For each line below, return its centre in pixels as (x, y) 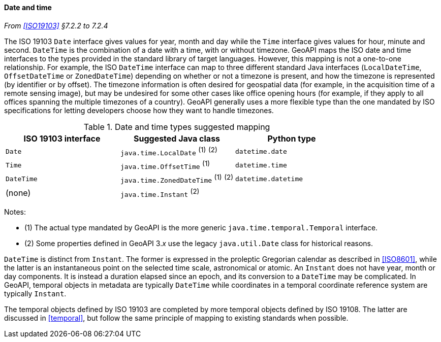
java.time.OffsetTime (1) (165, 165)
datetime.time (261, 165)
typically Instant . (35, 293)
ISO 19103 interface (62, 138)
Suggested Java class (177, 138)
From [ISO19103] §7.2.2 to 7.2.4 (56, 25)
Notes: (15, 212)
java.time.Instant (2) (160, 193)
